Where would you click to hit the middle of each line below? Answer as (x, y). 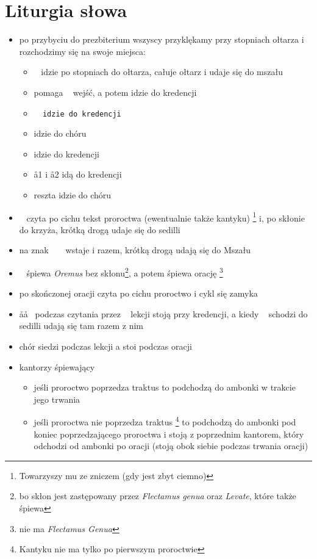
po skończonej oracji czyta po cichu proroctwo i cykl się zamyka (138, 293)
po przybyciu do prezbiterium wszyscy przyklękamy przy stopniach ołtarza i (162, 39)
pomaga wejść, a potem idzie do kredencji (115, 92)
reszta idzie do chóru (73, 194)
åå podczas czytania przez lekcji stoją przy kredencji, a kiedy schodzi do (163, 313)
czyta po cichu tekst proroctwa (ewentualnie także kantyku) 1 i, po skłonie (166, 217)
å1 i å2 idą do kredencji (78, 174)
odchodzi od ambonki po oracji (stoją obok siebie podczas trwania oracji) (171, 446)
